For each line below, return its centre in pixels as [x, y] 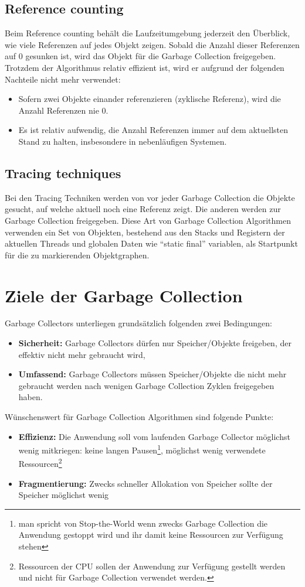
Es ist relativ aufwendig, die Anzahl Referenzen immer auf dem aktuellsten [153, 130]
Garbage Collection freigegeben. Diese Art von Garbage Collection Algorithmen [148, 220]
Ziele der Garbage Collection [124, 295]
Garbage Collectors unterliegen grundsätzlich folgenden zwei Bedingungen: [139, 323]
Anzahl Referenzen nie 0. [63, 110]
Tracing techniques [63, 173]
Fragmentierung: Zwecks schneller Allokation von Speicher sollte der [145, 483]
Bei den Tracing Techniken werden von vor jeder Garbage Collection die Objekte [150, 197]
